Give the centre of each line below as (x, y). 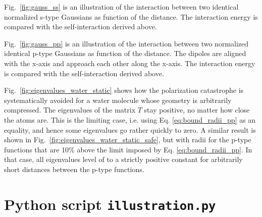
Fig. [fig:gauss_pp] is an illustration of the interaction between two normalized (126, 43)
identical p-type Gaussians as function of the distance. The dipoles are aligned (125, 53)
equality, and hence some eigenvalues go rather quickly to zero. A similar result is (130, 129)
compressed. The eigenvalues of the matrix (70, 110)
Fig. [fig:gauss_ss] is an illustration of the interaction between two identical (121, 7)
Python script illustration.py (110, 204)
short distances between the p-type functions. (74, 169)
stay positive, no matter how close (197, 110)
